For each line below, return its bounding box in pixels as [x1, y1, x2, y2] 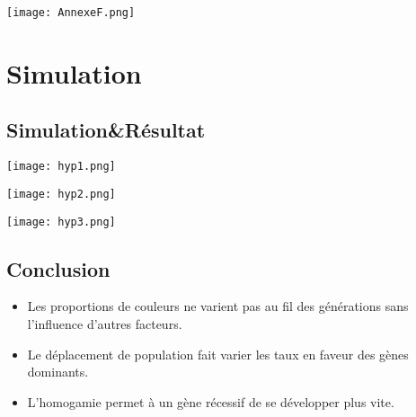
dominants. [27, 362, 89, 381]
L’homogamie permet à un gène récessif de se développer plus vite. [27, 392, 394, 411]
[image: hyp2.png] [6, 187, 116, 200]
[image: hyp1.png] [6, 160, 116, 173]
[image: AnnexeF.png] [6, 6, 136, 19]
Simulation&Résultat [6, 116, 206, 144]
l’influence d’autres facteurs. [27, 315, 182, 333]
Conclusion [6, 254, 111, 282]
